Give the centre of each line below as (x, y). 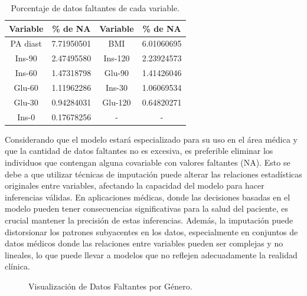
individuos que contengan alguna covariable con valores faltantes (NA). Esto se (148, 162)
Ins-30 (116, 87)
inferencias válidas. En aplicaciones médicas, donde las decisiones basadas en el (148, 197)
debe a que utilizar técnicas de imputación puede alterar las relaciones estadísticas (153, 174)
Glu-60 (26, 87)
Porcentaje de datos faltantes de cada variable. (95, 8)
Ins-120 (117, 58)
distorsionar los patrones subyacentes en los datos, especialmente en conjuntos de (151, 231)
